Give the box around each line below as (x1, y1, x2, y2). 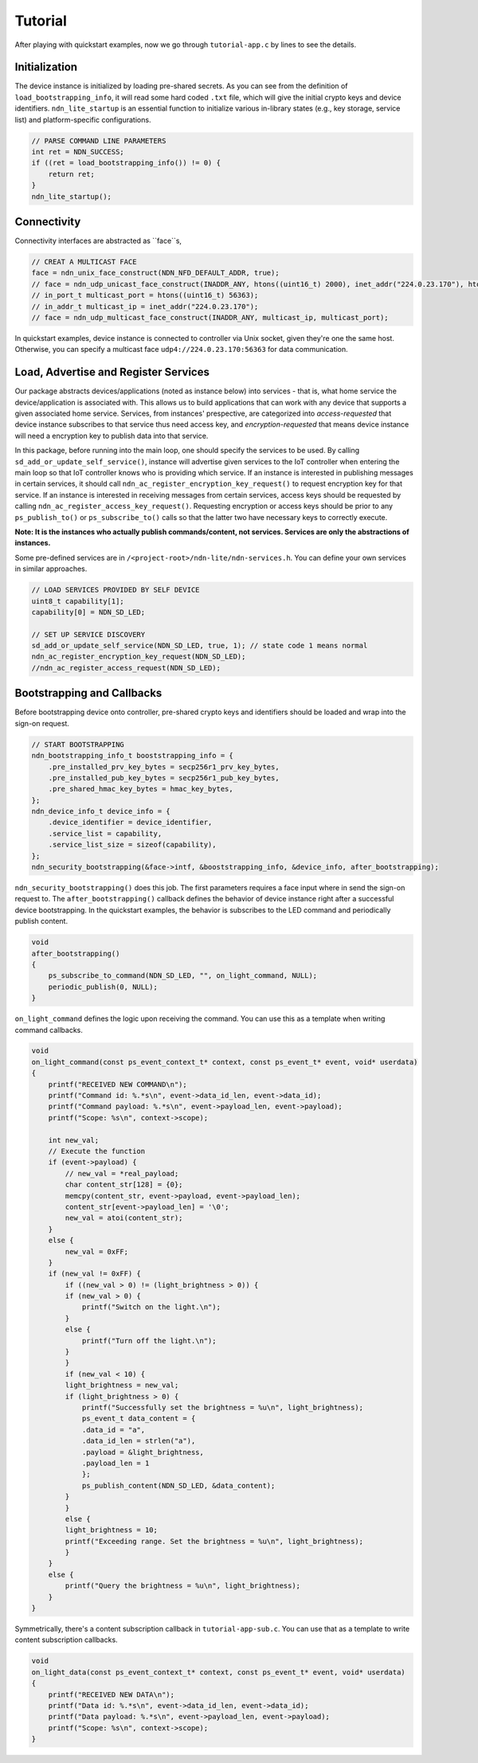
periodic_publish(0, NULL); (48, 982, 159, 991)
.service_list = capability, (48, 829, 163, 838)
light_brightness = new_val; (65, 1381, 179, 1390)
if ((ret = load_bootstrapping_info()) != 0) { (31, 158, 221, 167)
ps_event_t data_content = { (81, 1414, 196, 1423)
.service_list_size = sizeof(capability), (48, 840, 217, 850)
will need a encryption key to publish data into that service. (14, 431, 209, 440)
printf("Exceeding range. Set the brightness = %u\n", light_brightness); (65, 1537, 364, 1546)
